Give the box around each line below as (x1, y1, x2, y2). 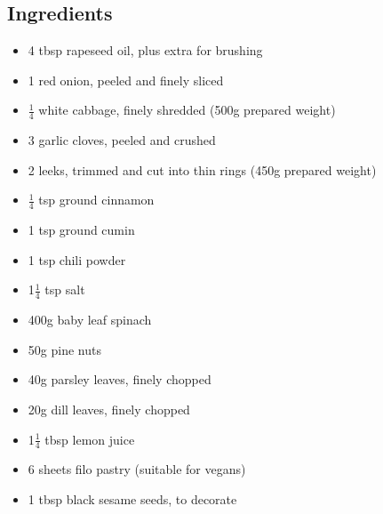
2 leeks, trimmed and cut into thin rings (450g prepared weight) (28, 160, 377, 179)
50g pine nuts (28, 340, 101, 358)
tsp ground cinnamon (38, 190, 155, 209)
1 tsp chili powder (28, 250, 126, 269)
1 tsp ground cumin (28, 221, 135, 239)
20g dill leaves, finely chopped (28, 400, 190, 419)
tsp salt (44, 280, 85, 299)
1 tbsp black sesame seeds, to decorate (28, 490, 237, 509)
